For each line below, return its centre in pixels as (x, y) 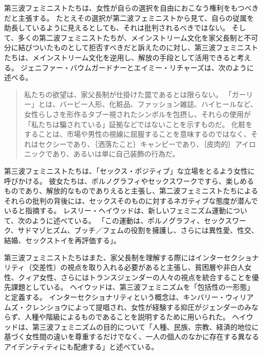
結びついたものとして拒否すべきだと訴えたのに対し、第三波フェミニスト (138, 47)
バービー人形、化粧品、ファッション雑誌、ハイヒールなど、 (158, 104)
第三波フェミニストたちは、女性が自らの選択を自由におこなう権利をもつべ (128, 8)
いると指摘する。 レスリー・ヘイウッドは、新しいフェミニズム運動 (115, 210)
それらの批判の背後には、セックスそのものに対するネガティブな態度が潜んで (131, 200)
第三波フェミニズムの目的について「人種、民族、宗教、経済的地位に (145, 326)
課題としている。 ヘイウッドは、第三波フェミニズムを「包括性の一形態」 (133, 287)
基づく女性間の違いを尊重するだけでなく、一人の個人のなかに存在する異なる (131, 337)
